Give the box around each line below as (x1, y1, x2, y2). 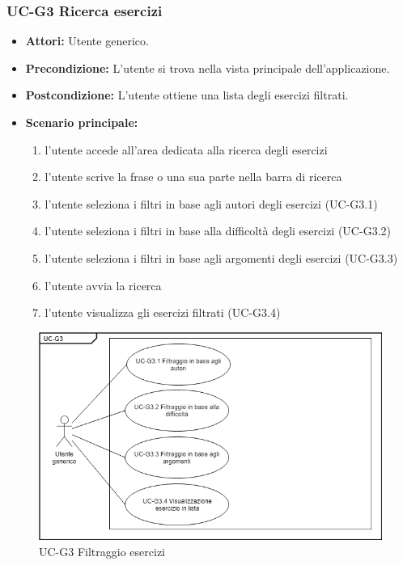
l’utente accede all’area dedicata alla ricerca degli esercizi (45, 141, 328, 158)
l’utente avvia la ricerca (45, 276, 162, 293)
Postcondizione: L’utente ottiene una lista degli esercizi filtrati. (25, 86, 349, 103)
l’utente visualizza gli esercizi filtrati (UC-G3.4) (45, 304, 281, 321)
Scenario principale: (25, 114, 138, 130)
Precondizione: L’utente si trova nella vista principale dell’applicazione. (25, 59, 390, 76)
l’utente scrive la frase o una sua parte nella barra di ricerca (45, 168, 342, 185)
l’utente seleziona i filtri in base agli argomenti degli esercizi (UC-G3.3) (45, 249, 398, 266)
